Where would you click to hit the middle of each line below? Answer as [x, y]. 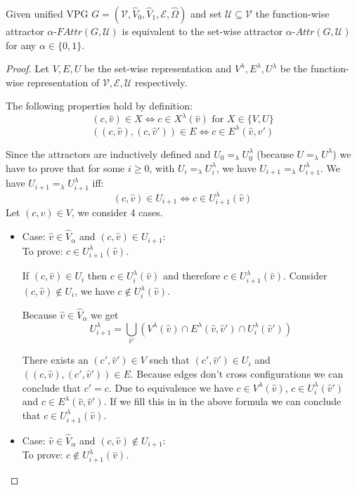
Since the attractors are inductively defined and [108, 153]
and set [206, 13]
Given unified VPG [47, 13]
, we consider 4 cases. [117, 212]
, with [162, 167]
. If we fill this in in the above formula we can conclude [222, 401]
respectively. [161, 82]
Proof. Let [27, 68]
